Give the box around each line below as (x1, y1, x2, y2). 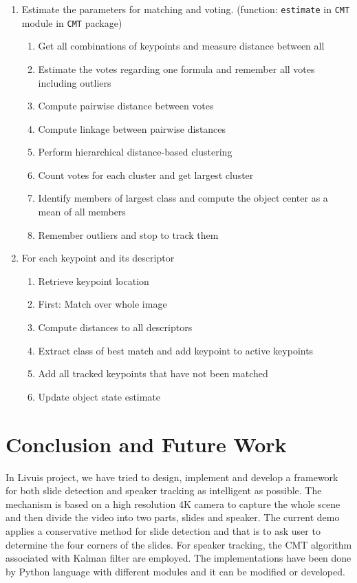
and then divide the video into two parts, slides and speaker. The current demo (6, 510, 340, 524)
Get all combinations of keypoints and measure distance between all (38, 39, 325, 53)
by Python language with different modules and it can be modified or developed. (6, 564, 345, 578)
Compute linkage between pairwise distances (38, 121, 226, 136)
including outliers (38, 75, 111, 89)
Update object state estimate (38, 389, 161, 403)
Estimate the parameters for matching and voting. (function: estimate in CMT (21, 2, 350, 16)
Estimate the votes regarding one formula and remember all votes (38, 61, 315, 76)
